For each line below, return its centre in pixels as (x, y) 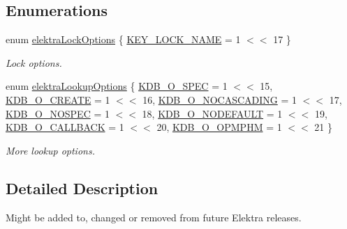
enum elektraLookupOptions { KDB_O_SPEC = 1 (117, 86)
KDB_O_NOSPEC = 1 (58, 113)
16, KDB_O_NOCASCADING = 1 (220, 99)
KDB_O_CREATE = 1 (58, 99)
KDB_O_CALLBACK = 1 (65, 127)
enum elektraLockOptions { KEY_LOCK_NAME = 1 (123, 39)
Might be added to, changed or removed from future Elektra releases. (154, 217)
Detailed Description (82, 188)
